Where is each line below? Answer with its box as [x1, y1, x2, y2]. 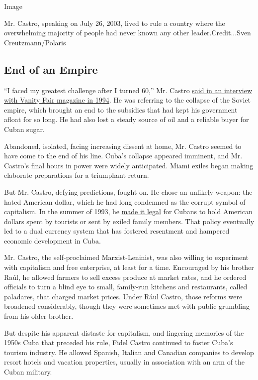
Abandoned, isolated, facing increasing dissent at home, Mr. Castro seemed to [4, 140, 242, 151]
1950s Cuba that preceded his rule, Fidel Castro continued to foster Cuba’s [4, 337, 233, 348]
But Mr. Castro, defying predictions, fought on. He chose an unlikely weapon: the [4, 186, 253, 197]
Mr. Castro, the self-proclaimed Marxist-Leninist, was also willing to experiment [4, 252, 249, 262]
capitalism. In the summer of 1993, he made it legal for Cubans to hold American [4, 206, 253, 217]
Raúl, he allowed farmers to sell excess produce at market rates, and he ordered [4, 271, 247, 282]
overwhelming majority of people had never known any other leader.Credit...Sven [4, 27, 251, 38]
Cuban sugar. [4, 124, 45, 134]
